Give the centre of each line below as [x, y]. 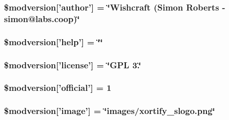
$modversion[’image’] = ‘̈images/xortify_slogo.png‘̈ [110, 111]
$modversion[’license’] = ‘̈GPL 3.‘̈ [73, 65]
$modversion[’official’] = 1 [58, 88]
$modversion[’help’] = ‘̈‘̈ [53, 41]
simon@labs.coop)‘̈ [42, 18]
